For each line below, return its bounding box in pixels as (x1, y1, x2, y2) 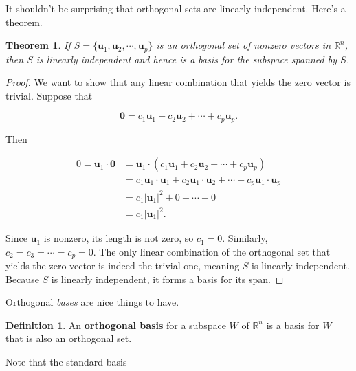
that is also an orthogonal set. (5, 331, 132, 346)
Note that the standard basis (5, 355, 127, 369)
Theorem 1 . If (5, 38, 71, 52)
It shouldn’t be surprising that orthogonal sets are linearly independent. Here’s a (5, 1, 346, 15)
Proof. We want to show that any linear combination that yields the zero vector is (5, 75, 351, 89)
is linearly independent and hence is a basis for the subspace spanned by (36, 52, 337, 66)
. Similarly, (222, 231, 268, 245)
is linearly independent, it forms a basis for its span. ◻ (51, 271, 284, 286)
